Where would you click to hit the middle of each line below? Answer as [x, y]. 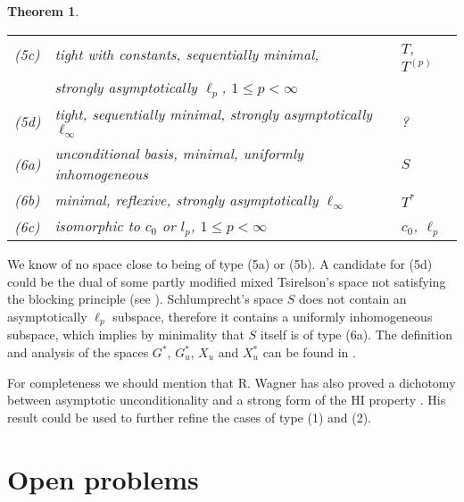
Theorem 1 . [43, 11]
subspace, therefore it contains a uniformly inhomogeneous [273, 316]
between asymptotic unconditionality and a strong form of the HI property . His [227, 400]
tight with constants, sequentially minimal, [187, 54]
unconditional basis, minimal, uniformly [179, 154]
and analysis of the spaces [78, 352]
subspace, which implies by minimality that [126, 335]
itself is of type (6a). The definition [356, 335]
